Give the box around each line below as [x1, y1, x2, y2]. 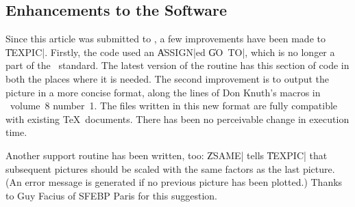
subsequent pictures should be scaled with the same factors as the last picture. [5, 161, 335, 176]
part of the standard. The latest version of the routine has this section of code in [5, 58, 350, 72]
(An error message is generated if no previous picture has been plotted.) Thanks [5, 175, 343, 189]
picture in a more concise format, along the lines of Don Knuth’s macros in [5, 85, 321, 99]
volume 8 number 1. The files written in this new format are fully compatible [10, 98, 338, 113]
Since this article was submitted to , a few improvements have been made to [5, 31, 326, 46]
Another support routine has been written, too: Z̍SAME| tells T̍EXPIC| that [5, 148, 328, 162]
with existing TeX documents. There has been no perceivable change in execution [5, 111, 350, 126]
